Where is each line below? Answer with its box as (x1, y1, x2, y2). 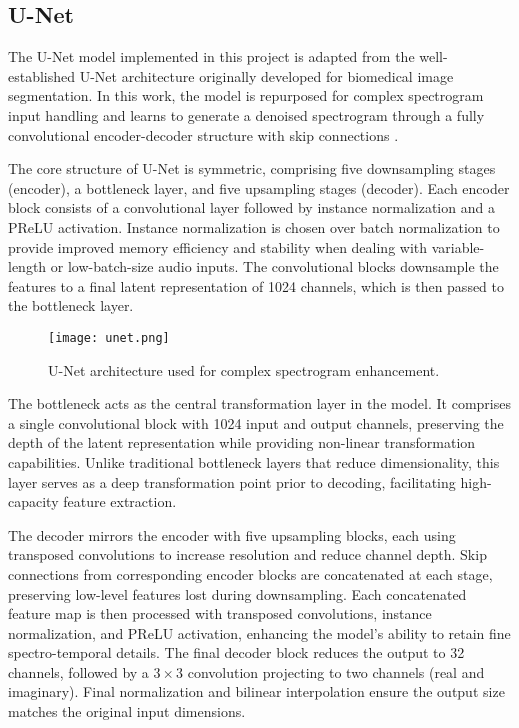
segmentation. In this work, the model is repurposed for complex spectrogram (8, 85, 484, 106)
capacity (8, 491, 59, 512)
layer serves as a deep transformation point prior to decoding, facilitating (8, 471, 456, 492)
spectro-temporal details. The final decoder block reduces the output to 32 (8, 642, 465, 663)
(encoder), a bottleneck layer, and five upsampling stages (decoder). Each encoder (8, 177, 510, 198)
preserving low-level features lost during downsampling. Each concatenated (8, 583, 467, 604)
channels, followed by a (8, 661, 149, 682)
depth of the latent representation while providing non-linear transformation (8, 432, 476, 453)
